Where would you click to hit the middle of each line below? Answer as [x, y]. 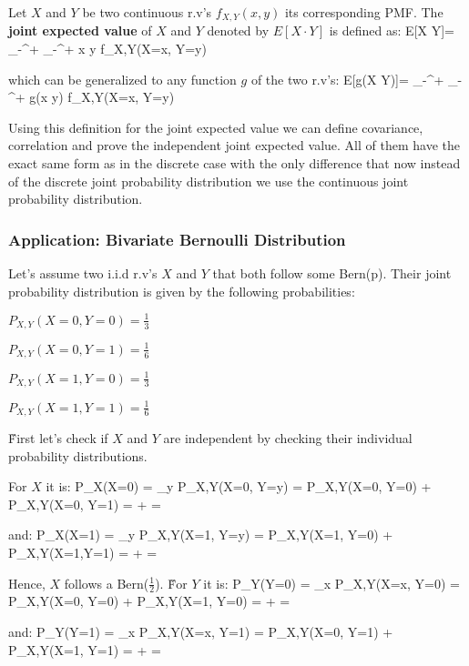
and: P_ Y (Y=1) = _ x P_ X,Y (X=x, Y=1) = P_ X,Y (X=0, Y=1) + [201, 632]
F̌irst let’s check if [58, 438]
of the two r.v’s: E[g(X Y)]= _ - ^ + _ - [357, 79]
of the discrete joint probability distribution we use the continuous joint [209, 181]
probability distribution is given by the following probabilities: [182, 291]
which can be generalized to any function [122, 79]
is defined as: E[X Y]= [392, 30]
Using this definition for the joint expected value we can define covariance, [216, 127]
